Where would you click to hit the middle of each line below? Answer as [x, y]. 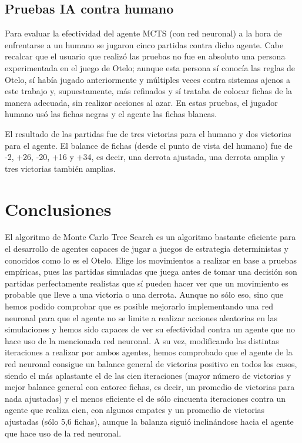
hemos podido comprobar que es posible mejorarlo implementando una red [139, 306]
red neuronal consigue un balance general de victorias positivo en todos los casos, [151, 363]
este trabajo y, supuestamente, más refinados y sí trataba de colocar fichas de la [149, 91]
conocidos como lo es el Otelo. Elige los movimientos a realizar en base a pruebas [151, 260]
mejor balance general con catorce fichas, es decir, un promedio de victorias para [150, 387]
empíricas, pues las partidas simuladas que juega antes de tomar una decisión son [151, 272]
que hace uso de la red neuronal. [63, 433]
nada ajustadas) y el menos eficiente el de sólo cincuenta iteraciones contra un [145, 398]
